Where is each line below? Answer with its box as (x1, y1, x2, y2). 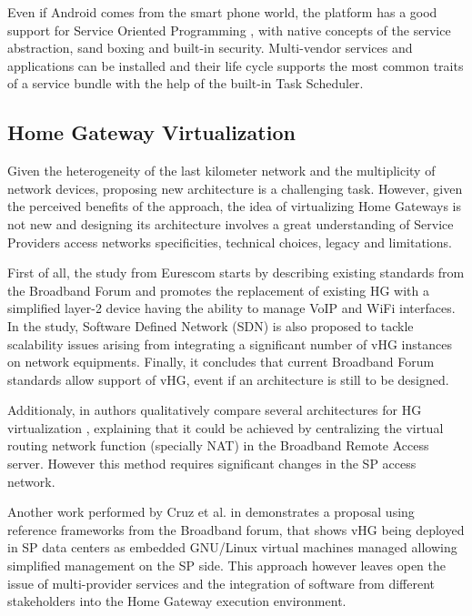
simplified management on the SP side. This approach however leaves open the (7, 556, 446, 575)
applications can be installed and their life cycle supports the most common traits (7, 56, 464, 75)
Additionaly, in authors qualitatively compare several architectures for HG (7, 400, 422, 419)
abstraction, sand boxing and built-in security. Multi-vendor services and (7, 38, 413, 57)
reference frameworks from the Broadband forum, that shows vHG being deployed (7, 520, 465, 539)
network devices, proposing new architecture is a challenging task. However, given (7, 178, 463, 197)
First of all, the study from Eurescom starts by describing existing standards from (7, 263, 465, 282)
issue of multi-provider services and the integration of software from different (7, 573, 436, 592)
